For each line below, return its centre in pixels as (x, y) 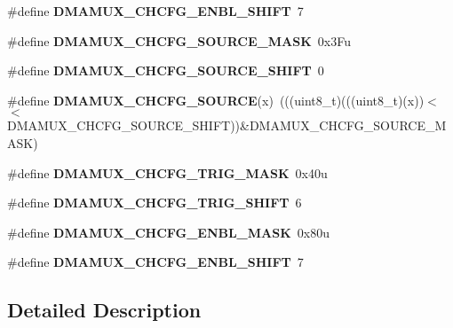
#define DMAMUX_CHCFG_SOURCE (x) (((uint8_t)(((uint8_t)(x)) (216, 100)
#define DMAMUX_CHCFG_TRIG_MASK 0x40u (167, 172)
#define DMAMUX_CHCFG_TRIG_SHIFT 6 (155, 203)
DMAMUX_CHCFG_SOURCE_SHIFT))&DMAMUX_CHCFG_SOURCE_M (227, 125)
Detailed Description (104, 310)
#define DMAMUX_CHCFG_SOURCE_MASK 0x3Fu (179, 40)
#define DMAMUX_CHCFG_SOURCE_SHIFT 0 (166, 70)
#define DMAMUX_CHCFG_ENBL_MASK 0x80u (168, 232)
